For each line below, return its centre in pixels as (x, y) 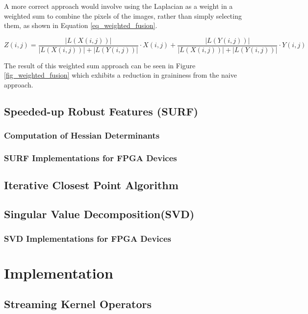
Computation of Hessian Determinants (82, 135)
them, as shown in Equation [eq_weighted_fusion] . (81, 25)
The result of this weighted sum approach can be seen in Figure (100, 65)
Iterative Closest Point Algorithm (91, 185)
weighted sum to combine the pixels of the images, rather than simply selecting (123, 15)
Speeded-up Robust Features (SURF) (101, 111)
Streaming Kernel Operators (78, 304)
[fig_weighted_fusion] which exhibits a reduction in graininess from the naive (120, 75)
